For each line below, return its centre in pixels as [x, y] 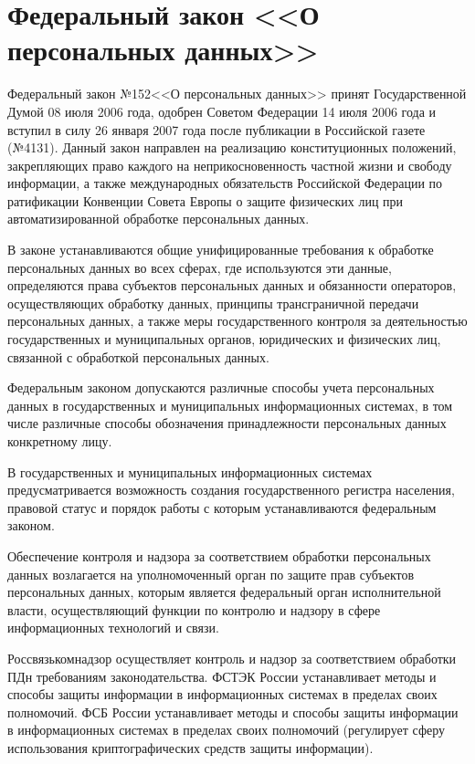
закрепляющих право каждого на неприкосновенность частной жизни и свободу [230, 165]
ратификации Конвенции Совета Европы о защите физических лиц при [206, 200]
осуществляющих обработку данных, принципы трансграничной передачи [213, 303]
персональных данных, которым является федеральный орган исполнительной [224, 592]
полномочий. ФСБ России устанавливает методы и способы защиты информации [233, 712]
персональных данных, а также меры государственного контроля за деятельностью [237, 321]
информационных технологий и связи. [113, 628]
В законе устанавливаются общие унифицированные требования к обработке [221, 250]
